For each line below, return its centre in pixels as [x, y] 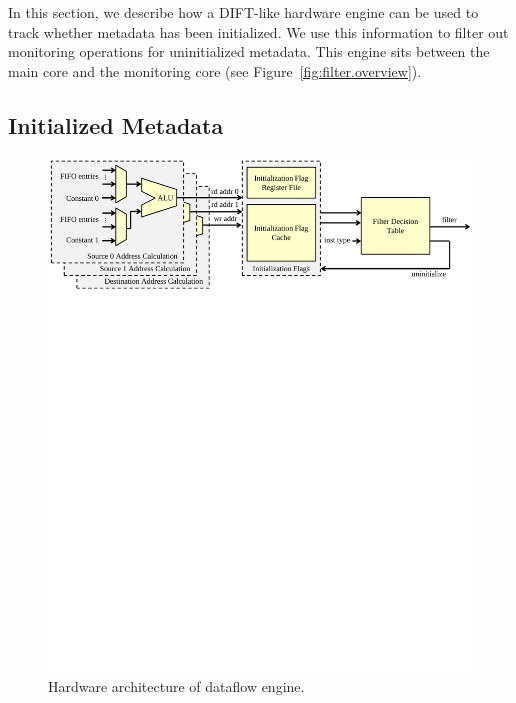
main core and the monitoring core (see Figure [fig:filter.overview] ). [215, 70]
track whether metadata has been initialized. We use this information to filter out [258, 31]
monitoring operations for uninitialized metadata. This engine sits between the [249, 51]
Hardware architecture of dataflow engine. [176, 686]
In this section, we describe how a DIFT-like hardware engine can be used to [243, 12]
